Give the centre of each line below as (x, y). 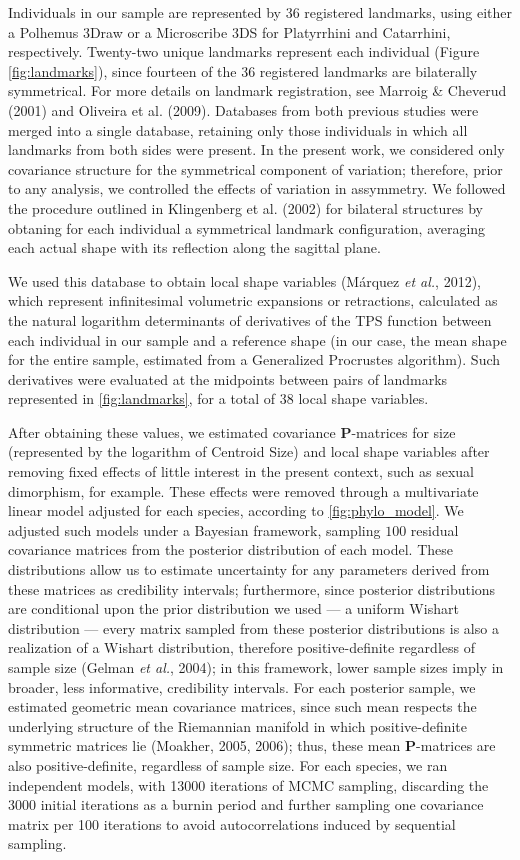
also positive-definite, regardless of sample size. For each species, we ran (228, 764)
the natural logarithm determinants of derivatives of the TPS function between (250, 319)
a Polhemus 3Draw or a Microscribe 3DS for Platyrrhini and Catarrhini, (229, 31)
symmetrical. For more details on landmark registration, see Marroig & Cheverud (257, 90)
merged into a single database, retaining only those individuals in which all (238, 129)
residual (434, 529)
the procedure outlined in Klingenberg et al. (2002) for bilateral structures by (245, 207)
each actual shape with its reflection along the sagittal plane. (194, 247)
